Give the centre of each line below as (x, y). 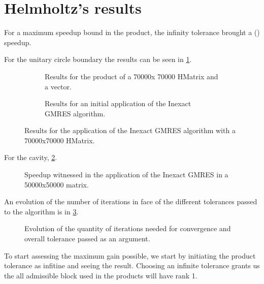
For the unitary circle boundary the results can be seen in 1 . (98, 59)
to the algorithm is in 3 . (41, 211)
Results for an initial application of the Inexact (118, 103)
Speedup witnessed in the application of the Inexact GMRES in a (126, 175)
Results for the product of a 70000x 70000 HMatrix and (131, 76)
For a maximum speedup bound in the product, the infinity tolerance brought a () (132, 32)
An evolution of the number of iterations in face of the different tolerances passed (131, 201)
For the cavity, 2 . (31, 157)
